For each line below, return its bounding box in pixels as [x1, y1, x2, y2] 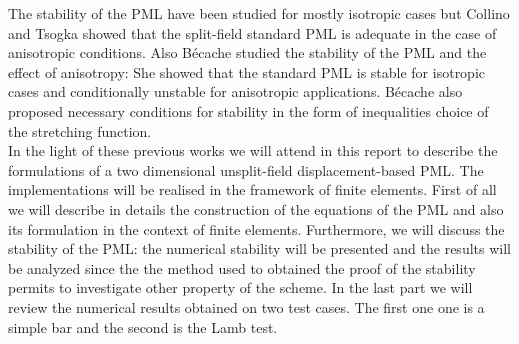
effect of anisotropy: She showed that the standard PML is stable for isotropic [8, 61, 486, 82]
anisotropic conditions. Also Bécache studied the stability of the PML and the [8, 42, 487, 63]
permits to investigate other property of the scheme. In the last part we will [8, 277, 473, 298]
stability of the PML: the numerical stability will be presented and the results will [8, 238, 511, 259]
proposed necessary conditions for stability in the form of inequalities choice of [8, 100, 489, 121]
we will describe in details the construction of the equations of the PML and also [8, 198, 504, 219]
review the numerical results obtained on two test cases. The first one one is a [8, 296, 485, 317]
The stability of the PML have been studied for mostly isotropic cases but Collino [8, 3, 510, 23]
